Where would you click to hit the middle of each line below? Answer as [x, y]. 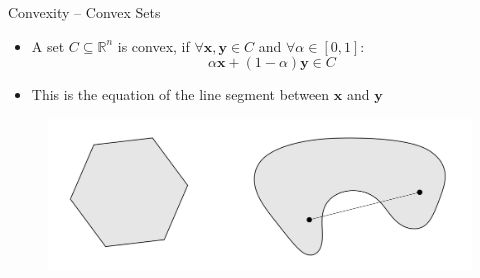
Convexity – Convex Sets [84, 12]
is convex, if [153, 45]
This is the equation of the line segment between [180, 94]
